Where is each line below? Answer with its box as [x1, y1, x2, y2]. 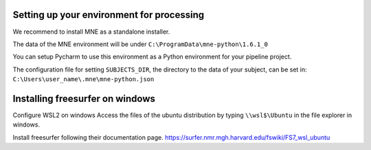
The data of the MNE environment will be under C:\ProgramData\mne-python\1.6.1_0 [12, 40, 268, 48]
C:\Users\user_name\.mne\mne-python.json [12, 76, 155, 83]
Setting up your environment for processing [12, 9, 205, 21]
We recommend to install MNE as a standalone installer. [12, 28, 170, 36]
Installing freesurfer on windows [12, 93, 156, 105]
